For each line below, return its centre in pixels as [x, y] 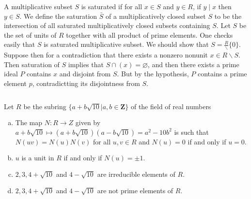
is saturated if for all [112, 6]
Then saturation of [32, 64]
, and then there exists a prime [193, 64]
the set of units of [30, 35]
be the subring [45, 106]
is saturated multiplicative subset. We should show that [126, 44]
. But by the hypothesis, [153, 74]
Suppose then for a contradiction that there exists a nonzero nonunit [106, 55]
